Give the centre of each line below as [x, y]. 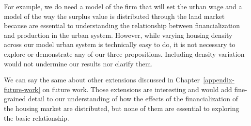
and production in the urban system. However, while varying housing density [118, 35]
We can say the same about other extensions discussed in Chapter [102, 80]
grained [15, 99]
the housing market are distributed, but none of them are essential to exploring [122, 108]
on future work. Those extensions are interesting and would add [137, 89]
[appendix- [219, 80]
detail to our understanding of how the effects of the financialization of [133, 99]
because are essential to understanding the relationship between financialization [122, 25]
